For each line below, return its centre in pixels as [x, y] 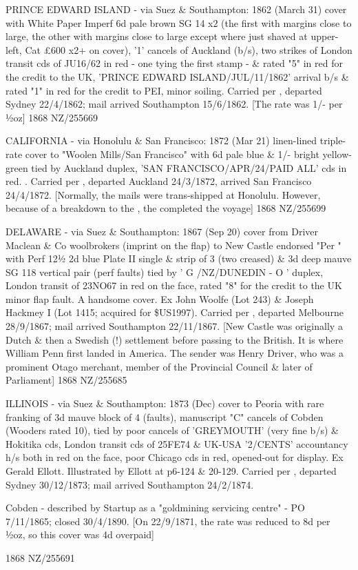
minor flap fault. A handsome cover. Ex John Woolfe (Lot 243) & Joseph [160, 298]
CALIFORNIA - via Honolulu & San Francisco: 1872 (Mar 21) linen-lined [161, 140]
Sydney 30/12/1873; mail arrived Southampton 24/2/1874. [130, 484]
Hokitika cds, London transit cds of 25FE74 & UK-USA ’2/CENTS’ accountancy [177, 443]
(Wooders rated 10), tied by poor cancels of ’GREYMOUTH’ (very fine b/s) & [172, 430]
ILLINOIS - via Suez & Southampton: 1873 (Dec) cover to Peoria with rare [165, 403]
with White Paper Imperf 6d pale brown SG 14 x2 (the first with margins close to [179, 22]
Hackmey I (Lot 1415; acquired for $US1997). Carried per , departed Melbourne [175, 312]
